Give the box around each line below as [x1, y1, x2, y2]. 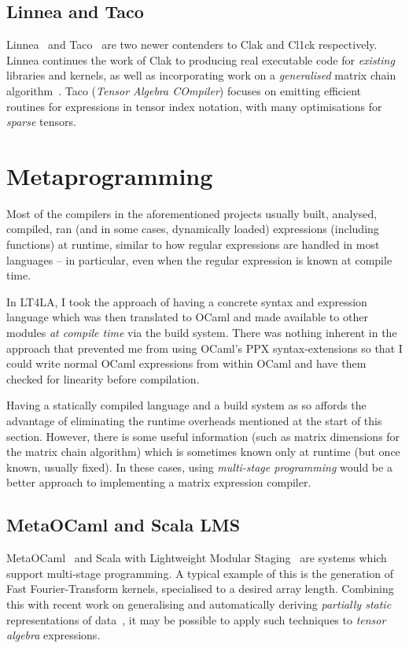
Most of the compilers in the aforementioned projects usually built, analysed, [6, 205, 378, 221]
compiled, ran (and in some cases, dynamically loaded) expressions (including [6, 220, 379, 237]
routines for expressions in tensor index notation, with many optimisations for [6, 98, 382, 114]
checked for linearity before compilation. [6, 370, 200, 387]
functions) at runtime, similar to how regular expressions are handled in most [6, 236, 380, 253]
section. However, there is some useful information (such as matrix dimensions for [6, 428, 400, 444]
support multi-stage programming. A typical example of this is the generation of [6, 565, 394, 581]
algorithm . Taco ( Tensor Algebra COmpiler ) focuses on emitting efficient [6, 82, 361, 98]
